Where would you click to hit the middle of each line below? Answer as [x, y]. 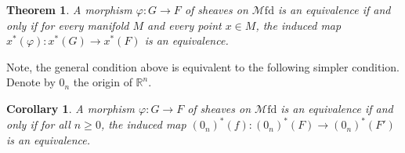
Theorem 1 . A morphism [69, 9]
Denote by [31, 82]
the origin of [103, 82]
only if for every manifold [68, 25]
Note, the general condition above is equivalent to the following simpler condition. [203, 66]
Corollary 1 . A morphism [71, 108]
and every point [184, 25]
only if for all [38, 124]
